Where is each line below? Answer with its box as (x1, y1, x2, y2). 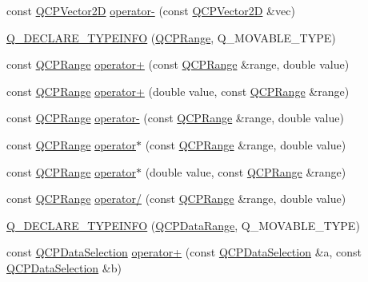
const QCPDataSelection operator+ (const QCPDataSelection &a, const (6, 244, 362, 260)
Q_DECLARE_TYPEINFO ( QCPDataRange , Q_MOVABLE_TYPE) (6, 216, 360, 233)
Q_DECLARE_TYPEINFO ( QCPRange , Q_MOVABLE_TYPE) (6, 29, 336, 46)
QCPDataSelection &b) (6, 259, 122, 276)
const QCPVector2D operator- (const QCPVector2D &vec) (6, 2, 295, 18)
